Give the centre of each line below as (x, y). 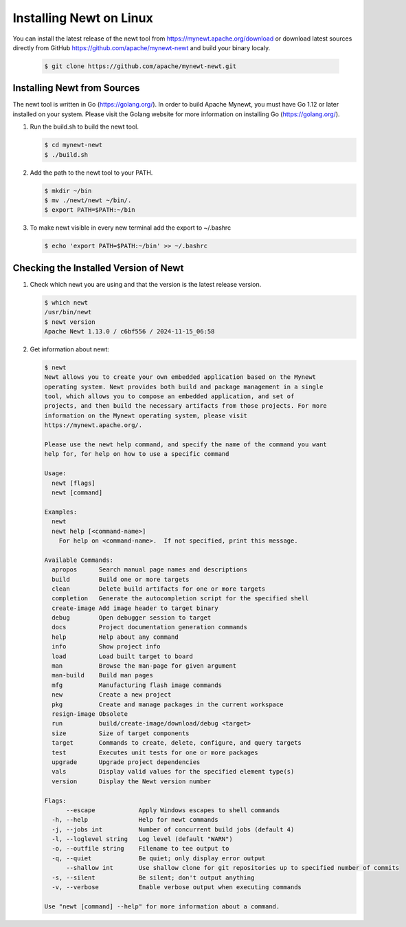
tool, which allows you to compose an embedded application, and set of (169, 396)
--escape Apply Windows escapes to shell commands (173, 810)
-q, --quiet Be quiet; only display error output (159, 858)
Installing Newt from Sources (76, 88)
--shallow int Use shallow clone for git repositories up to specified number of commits (233, 868)
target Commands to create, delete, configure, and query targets (177, 743)
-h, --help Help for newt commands (135, 820)
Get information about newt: (70, 349)
